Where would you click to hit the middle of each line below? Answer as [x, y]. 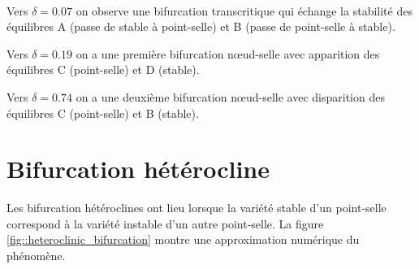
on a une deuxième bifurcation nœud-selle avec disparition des [230, 96]
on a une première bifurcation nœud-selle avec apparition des [228, 53]
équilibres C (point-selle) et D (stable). [103, 69]
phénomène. [36, 256]
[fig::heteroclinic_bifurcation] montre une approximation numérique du [183, 239]
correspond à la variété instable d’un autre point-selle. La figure [165, 223]
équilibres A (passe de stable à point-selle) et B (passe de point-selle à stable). [201, 26]
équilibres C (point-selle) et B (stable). [103, 113]
